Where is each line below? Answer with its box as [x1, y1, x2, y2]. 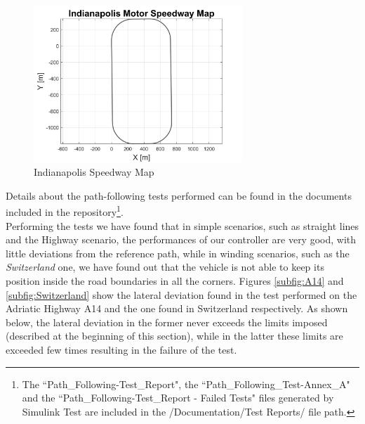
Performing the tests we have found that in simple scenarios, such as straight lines [6, 218, 359, 233]
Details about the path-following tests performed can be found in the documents [6, 188, 352, 203]
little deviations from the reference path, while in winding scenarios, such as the [6, 245, 350, 260]
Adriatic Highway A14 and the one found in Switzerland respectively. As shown [6, 301, 348, 316]
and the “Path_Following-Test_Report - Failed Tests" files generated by [22, 390, 334, 405]
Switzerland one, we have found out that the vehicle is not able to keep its [6, 259, 324, 274]
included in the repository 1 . [6, 203, 124, 219]
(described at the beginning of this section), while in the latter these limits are [6, 328, 343, 343]
